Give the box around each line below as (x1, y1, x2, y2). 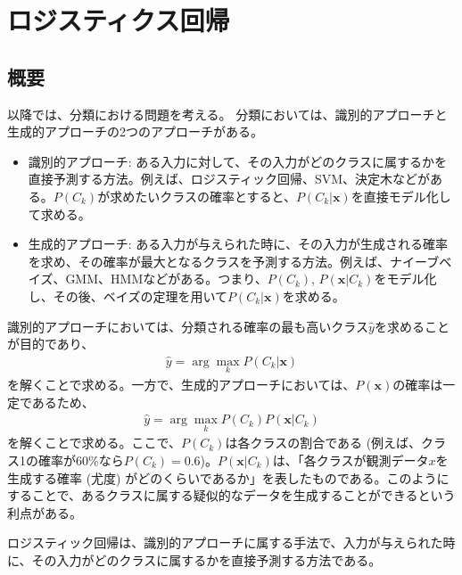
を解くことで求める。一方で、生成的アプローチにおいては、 (7, 374, 356, 393)
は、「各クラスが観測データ (272, 450, 429, 469)
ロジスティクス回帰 (7, 2, 230, 38)
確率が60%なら (37, 450, 124, 469)
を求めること (374, 316, 450, 335)
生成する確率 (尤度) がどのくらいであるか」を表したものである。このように (7, 468, 450, 487)
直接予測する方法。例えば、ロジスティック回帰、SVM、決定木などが (28, 169, 431, 188)
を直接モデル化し (351, 186, 451, 205)
